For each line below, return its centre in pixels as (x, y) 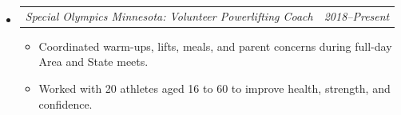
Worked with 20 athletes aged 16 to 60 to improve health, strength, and (214, 88)
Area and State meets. (93, 61)
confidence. (66, 103)
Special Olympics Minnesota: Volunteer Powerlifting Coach (169, 15)
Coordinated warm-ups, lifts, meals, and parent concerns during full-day (215, 46)
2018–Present (357, 15)
